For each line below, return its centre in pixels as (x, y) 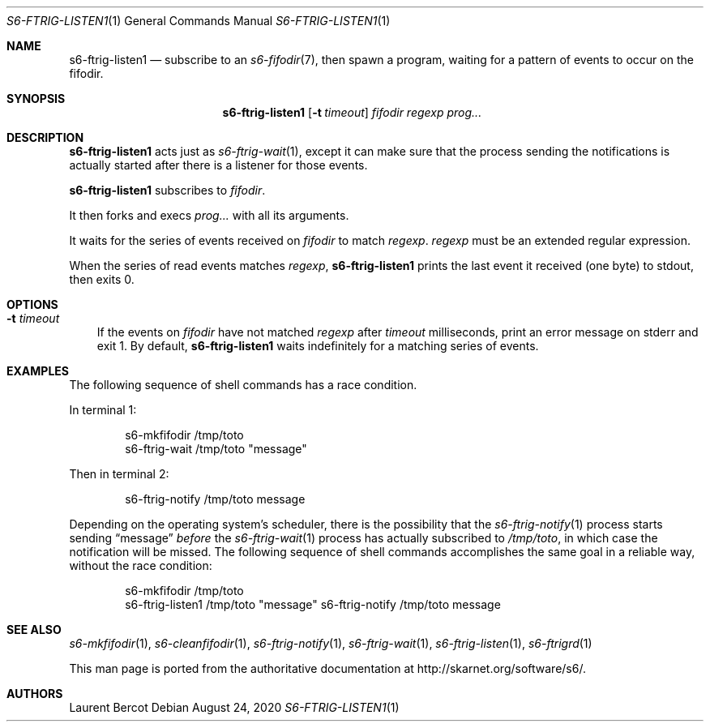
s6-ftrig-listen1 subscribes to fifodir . (167, 190)
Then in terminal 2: (119, 474)
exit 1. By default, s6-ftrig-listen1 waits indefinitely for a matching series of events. (318, 346)
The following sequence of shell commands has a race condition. (243, 385)
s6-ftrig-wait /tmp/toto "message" (216, 449)
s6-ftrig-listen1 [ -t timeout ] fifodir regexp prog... (352, 112)
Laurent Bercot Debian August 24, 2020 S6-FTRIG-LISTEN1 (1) (234, 707)
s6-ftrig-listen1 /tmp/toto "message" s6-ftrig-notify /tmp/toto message (313, 604)
